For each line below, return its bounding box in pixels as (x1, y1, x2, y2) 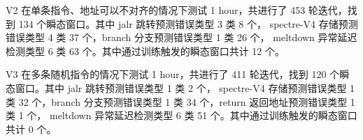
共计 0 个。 (6, 121, 57, 136)
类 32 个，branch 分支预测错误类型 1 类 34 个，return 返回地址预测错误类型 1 (6, 94, 355, 109)
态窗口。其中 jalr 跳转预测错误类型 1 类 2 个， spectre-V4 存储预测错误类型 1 (6, 80, 355, 95)
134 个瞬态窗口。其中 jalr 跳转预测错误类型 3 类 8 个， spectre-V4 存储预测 (18, 16, 358, 31)
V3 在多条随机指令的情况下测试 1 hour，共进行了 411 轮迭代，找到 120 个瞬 (6, 67, 350, 81)
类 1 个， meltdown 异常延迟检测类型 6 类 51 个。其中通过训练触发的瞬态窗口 (6, 108, 357, 123)
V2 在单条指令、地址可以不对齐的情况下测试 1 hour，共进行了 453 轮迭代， (6, 3, 348, 17)
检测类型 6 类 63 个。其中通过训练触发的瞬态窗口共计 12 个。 (6, 43, 285, 58)
